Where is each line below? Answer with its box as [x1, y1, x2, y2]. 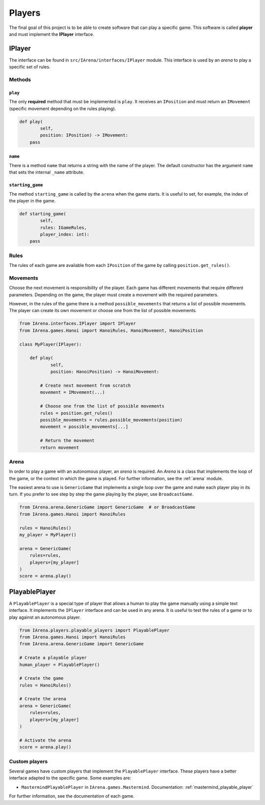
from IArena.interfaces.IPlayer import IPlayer [19, 321, 136, 326]
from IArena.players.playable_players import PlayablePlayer [19, 627, 170, 633]
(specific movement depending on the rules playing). [9, 106, 116, 112]
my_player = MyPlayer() [19, 532, 77, 538]
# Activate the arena [19, 737, 72, 743]
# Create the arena [19, 696, 66, 702]
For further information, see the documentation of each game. [9, 793, 134, 799]
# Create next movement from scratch [40, 382, 131, 388]
